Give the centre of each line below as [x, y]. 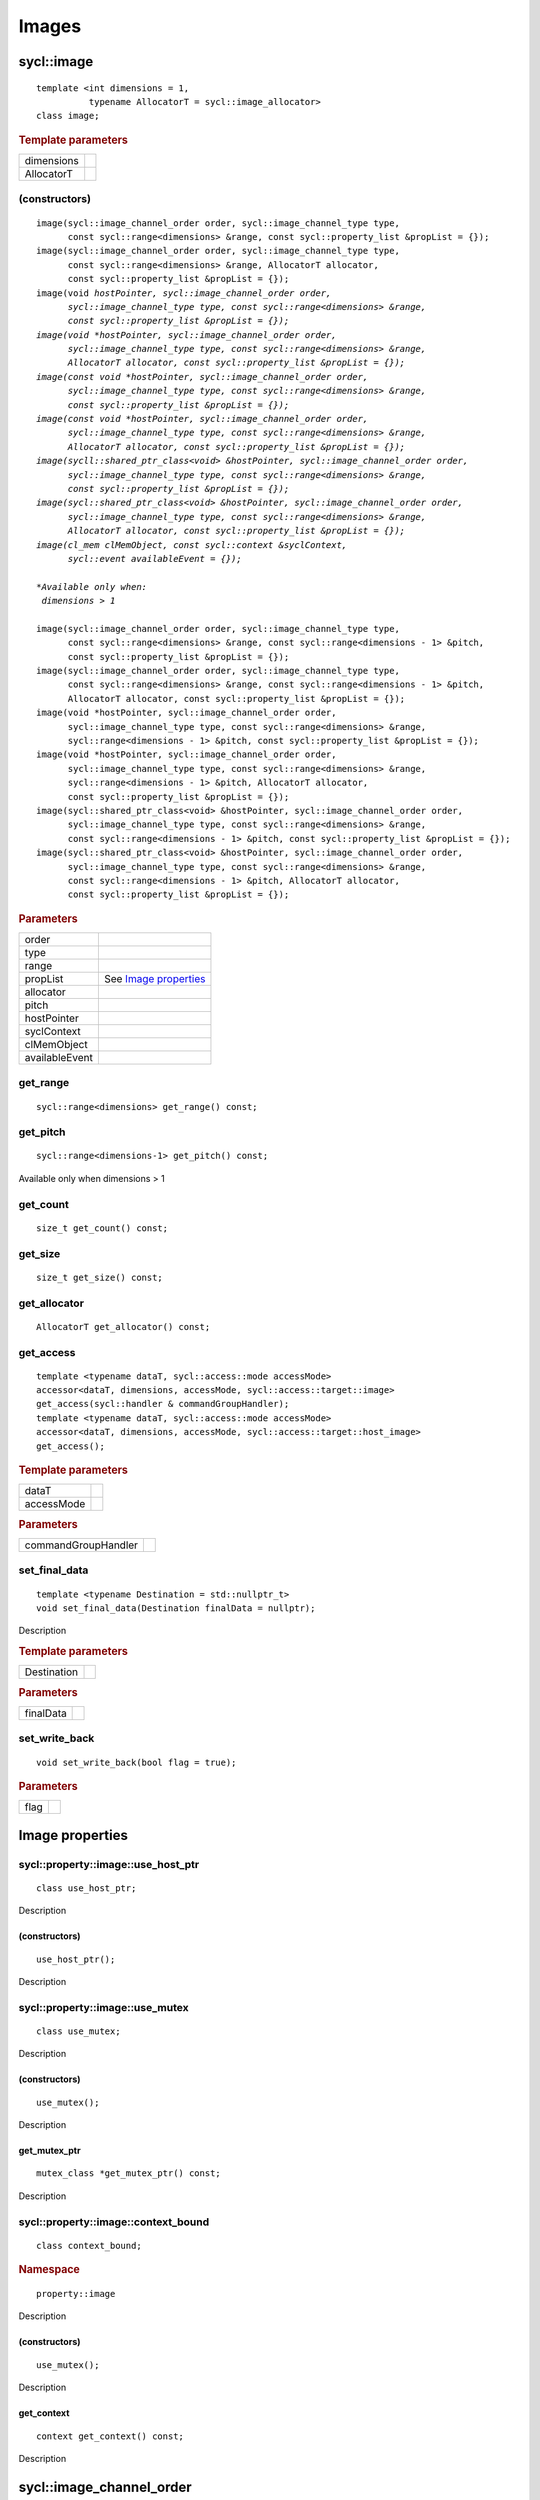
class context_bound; [89, 2245]
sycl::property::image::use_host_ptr [109, 1864]
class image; [68, 116]
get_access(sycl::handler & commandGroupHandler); [163, 1404]
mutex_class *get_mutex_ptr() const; [129, 2173]
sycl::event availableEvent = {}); [154, 558]
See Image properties [154, 978]
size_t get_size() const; [100, 1277]
